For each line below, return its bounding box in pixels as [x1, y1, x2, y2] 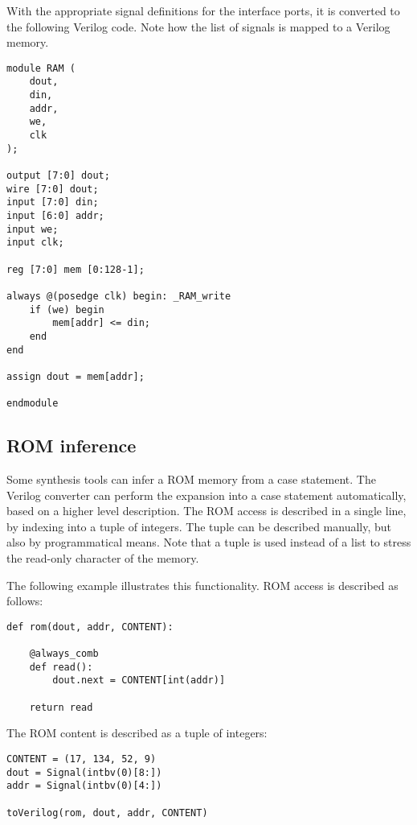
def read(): [29, 661, 93, 673]
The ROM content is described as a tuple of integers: [6, 724, 268, 741]
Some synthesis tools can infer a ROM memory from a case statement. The [6, 471, 376, 488]
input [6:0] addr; [6, 210, 104, 221]
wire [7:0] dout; [6, 183, 99, 195]
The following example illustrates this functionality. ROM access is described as [6, 576, 399, 593]
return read [29, 701, 93, 713]
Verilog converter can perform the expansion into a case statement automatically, [6, 486, 407, 503]
